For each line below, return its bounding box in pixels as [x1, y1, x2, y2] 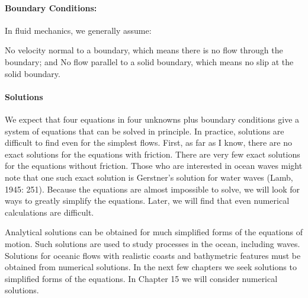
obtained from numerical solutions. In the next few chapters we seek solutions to [5, 261, 297, 273]
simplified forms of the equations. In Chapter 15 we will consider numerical [5, 272, 278, 284]
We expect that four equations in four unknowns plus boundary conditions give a [5, 113, 300, 125]
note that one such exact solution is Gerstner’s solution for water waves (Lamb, [5, 171, 293, 183]
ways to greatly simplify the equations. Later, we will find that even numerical [5, 194, 290, 207]
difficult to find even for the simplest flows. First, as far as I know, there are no [5, 136, 292, 149]
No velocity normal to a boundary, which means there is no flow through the [5, 44, 283, 56]
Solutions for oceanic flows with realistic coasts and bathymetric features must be [5, 249, 301, 261]
